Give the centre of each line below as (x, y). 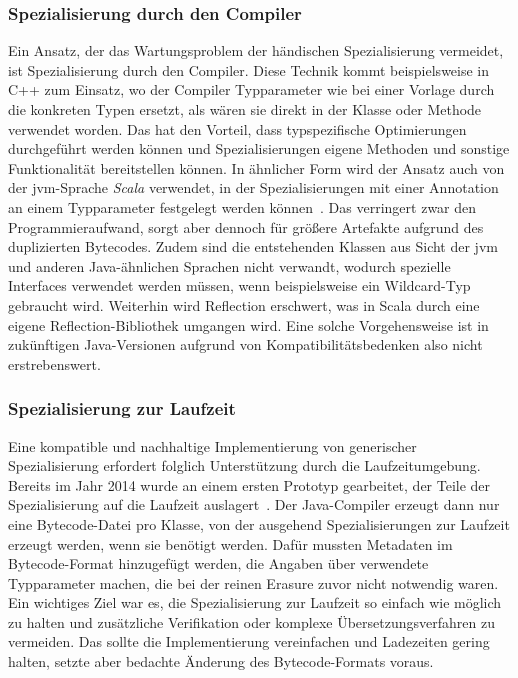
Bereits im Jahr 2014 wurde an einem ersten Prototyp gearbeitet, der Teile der (249, 484)
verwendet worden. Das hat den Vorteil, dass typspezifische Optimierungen (237, 128)
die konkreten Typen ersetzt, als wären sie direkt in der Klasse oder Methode (245, 109)
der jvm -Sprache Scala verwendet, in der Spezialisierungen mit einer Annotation (253, 187)
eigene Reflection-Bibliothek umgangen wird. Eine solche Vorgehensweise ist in (248, 324)
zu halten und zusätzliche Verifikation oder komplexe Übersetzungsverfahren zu (251, 621)
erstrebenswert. (54, 363)
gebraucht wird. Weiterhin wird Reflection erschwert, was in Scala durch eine (244, 304)
